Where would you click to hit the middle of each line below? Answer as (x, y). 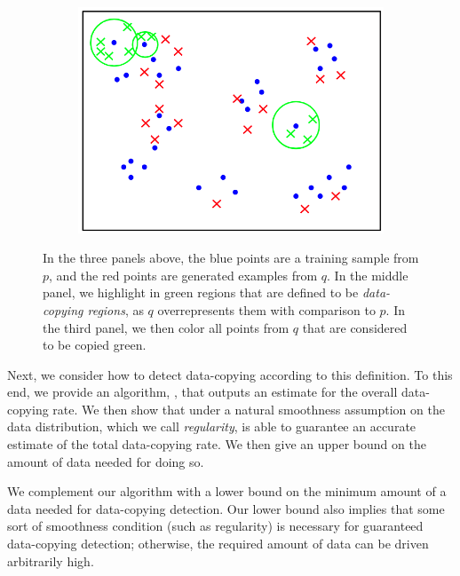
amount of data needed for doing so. (106, 461)
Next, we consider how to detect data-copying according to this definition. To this (230, 374)
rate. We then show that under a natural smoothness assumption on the (249, 409)
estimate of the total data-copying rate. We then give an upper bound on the (217, 444)
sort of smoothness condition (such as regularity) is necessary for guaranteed (215, 526)
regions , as (115, 309)
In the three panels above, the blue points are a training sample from (231, 258)
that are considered (355, 327)
